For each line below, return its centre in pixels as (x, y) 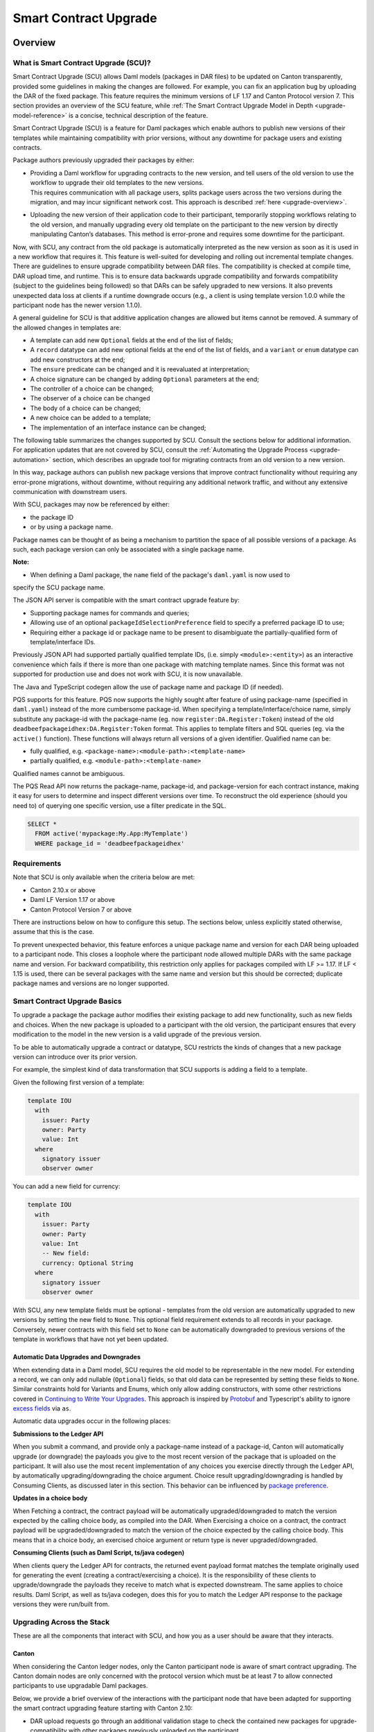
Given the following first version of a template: (79, 1082)
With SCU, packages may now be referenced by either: (91, 504)
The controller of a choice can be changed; (92, 389)
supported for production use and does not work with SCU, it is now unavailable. (128, 674)
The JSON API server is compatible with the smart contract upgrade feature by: (126, 600)
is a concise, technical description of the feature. (138, 115)
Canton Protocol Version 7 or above (81, 909)
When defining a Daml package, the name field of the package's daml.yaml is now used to (160, 574)
